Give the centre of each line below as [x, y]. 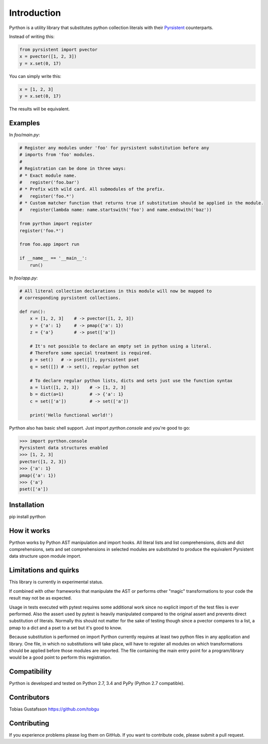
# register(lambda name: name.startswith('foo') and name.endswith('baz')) [116, 210]
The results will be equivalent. [39, 109]
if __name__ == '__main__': [53, 258]
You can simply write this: [35, 76]
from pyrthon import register [56, 224]
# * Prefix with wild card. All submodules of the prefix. [92, 189]
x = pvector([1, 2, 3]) [48, 56]
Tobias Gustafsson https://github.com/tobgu [54, 709]
